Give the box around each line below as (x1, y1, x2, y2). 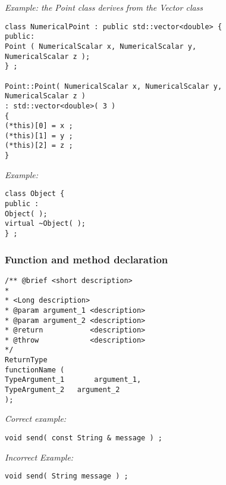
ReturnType (5, 356, 48, 365)
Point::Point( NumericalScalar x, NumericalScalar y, (5, 82, 222, 91)
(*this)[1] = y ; (5, 131, 73, 140)
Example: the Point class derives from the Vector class (5, 1, 203, 13)
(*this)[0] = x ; (5, 122, 73, 130)
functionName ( (5, 365, 65, 374)
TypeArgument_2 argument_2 (5, 385, 120, 394)
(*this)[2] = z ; (5, 141, 73, 150)
